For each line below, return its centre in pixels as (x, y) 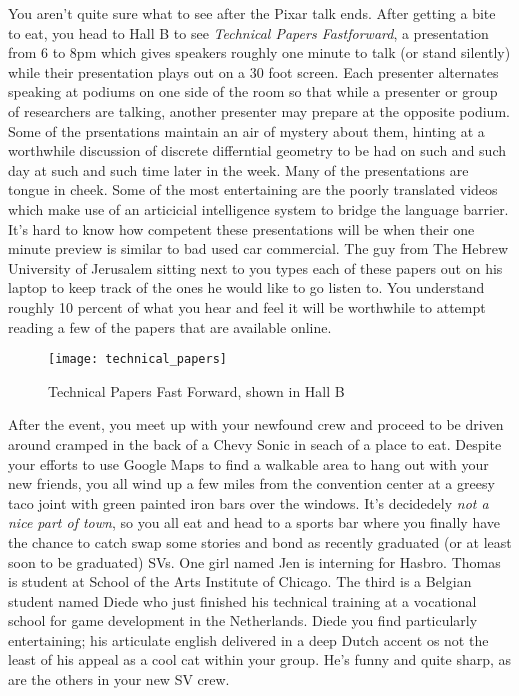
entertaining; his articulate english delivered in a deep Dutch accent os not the (248, 639)
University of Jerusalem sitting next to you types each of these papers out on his (255, 267)
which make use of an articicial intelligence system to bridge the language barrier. (258, 208)
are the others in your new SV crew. (119, 679)
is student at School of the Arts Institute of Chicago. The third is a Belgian (240, 581)
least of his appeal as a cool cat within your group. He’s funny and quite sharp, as (260, 659)
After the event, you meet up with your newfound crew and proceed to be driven (256, 424)
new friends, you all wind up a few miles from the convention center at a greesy (251, 483)
